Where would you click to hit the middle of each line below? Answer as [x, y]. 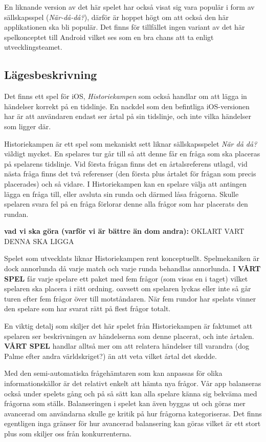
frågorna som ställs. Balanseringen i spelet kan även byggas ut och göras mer [125, 403]
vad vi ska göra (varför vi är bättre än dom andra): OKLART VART [124, 231]
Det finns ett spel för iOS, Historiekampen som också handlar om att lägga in [126, 96]
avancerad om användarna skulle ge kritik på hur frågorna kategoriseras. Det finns [133, 413]
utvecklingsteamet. [33, 47]
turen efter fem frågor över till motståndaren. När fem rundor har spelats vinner [130, 298]
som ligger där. [28, 126]
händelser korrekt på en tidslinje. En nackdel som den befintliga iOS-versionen [127, 106]
